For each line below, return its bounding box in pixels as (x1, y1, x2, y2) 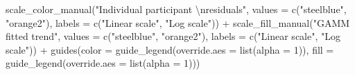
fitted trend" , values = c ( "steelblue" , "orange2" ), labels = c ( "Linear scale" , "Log (6, 29, 341, 43)
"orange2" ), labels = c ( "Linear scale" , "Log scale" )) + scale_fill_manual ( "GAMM (6, 15, 350, 30)
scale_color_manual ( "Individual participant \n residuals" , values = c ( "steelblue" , (6, 2, 347, 16)
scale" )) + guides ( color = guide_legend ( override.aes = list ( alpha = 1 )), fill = (6, 42, 334, 56)
